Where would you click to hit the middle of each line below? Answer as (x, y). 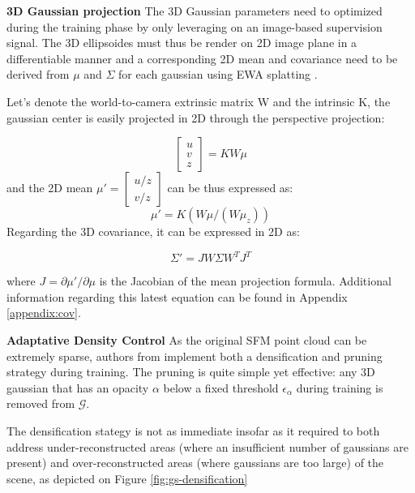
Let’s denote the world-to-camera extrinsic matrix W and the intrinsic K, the (199, 101)
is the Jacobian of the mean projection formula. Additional (245, 281)
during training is (340, 387)
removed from (41, 403)
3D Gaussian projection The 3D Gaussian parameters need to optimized (195, 11)
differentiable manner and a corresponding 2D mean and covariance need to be (202, 58)
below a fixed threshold (221, 387)
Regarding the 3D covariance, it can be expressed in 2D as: (153, 231)
